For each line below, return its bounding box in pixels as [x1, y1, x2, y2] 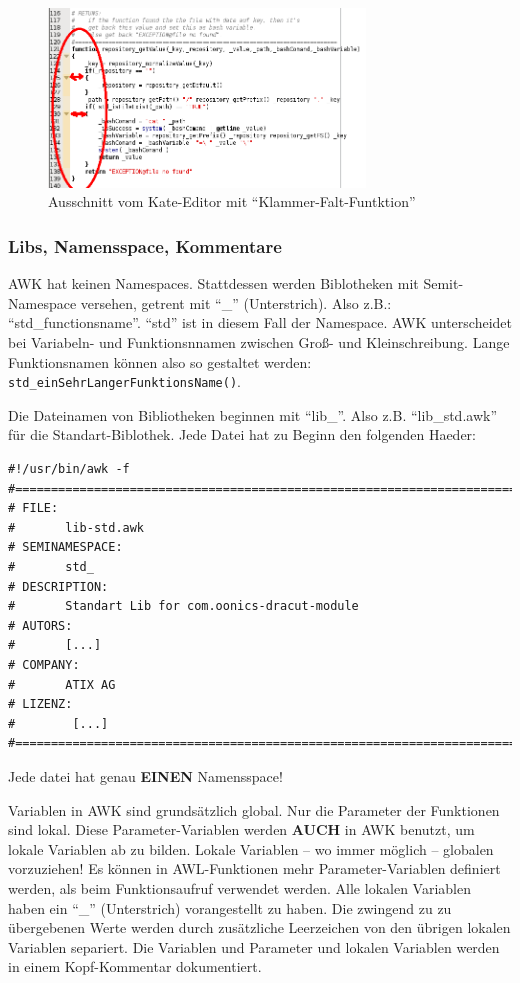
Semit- [423, 273, 464, 294]
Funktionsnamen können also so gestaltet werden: [8, 351, 312, 372]
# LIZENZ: [8, 697, 73, 712]
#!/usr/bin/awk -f [8, 462, 130, 477]
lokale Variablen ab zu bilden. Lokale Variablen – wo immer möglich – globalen [8, 838, 494, 859]
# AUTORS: [8, 618, 73, 633]
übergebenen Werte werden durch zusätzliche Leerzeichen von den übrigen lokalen [8, 917, 511, 938]
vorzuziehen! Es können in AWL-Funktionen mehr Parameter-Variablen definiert [8, 858, 501, 879]
